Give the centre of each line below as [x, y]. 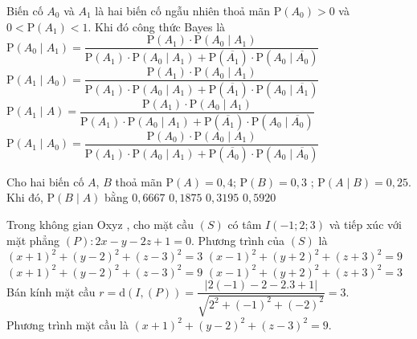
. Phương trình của [238, 240]
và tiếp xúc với [365, 224]
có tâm [245, 224]
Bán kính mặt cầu [51, 291]
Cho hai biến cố [45, 181]
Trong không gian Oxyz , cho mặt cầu [100, 224]
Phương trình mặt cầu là [67, 324]
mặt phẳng [33, 240]
